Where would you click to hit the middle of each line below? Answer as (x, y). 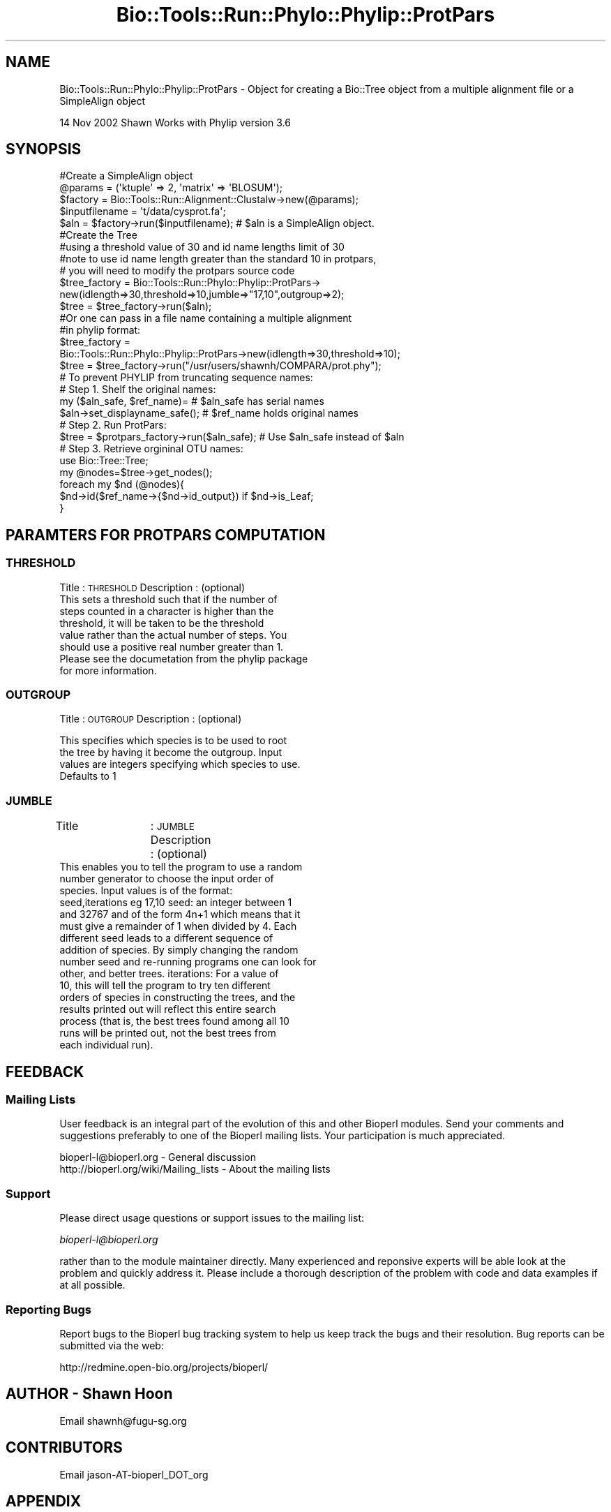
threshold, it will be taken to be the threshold (162, 623)
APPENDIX (44, 1501)
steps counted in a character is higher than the (167, 611)
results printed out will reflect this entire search (168, 1009)
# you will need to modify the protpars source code (177, 271)
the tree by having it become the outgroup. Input (171, 753)
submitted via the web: (112, 1345)
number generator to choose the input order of (167, 879)
